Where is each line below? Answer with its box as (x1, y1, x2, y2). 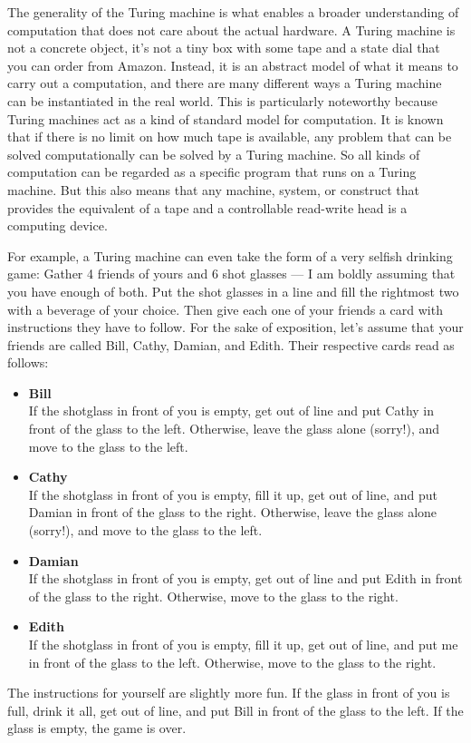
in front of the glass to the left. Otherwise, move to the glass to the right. (28, 652, 437, 671)
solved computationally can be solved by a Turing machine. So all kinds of (7, 144, 420, 163)
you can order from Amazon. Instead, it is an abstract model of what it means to (7, 55, 458, 74)
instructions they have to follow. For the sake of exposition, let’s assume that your (7, 318, 464, 337)
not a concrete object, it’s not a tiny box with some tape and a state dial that (7, 38, 440, 57)
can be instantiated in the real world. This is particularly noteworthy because (7, 91, 437, 110)
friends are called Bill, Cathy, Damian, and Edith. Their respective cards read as (7, 335, 455, 354)
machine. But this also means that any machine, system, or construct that (7, 180, 419, 199)
